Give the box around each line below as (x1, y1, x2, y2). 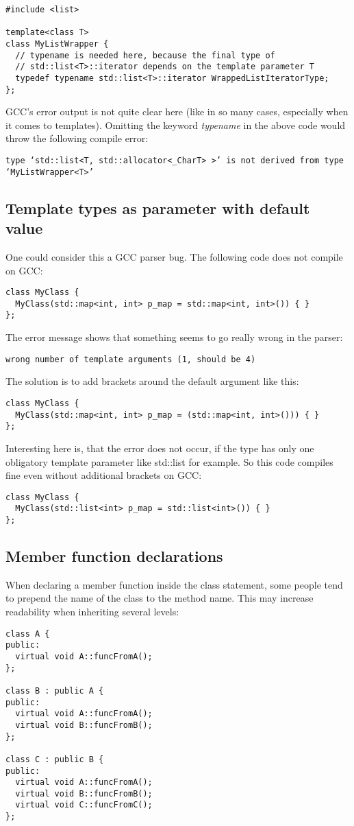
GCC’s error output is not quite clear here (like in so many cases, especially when (5, 104, 349, 119)
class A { (5, 628, 50, 639)
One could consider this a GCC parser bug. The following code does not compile (5, 249, 343, 263)
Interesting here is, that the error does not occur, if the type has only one (5, 440, 314, 455)
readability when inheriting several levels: (5, 604, 179, 619)
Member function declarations (5, 545, 223, 567)
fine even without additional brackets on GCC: (5, 468, 202, 482)
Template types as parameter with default (5, 197, 310, 218)
